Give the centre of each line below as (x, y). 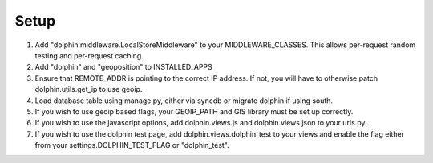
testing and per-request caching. (89, 55)
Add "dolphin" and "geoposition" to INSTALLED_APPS (123, 67)
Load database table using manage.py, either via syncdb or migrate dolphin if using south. (184, 101)
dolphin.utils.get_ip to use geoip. (89, 89)
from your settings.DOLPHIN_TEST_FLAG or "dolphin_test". (132, 145)
